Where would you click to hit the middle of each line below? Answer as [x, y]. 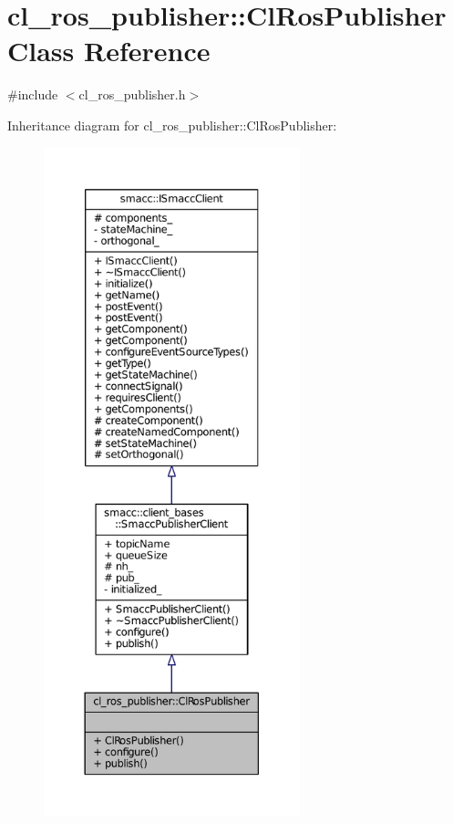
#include [33, 94]
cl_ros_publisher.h [132, 94]
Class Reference [109, 51]
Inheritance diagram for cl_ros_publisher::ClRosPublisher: [172, 125]
